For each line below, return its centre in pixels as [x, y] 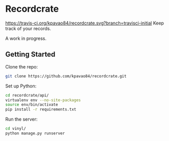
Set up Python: [21, 86]
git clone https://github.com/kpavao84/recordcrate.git [66, 76]
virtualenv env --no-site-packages [43, 100]
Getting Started [30, 54]
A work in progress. [26, 38]
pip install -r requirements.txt [41, 110]
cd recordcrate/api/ [27, 95]
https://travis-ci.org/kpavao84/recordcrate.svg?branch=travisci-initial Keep [85, 23]
